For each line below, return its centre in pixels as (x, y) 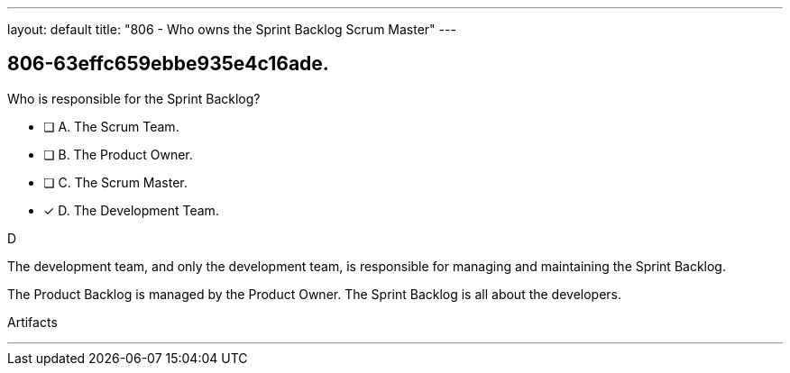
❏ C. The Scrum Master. (115, 182)
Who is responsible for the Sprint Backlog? (134, 98)
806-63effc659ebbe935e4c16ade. (168, 64)
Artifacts (32, 322)
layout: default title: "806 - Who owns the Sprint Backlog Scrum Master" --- (232, 29)
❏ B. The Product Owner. (118, 154)
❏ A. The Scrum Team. (111, 126)
